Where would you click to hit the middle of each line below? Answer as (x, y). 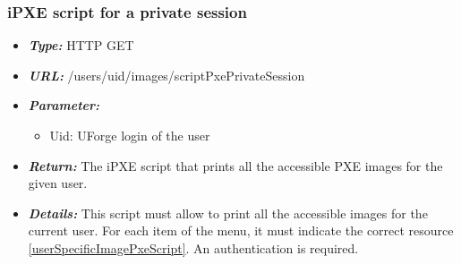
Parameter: (64, 105)
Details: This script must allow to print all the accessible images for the (228, 213)
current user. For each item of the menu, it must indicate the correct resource (241, 230)
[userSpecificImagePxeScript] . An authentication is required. (193, 247)
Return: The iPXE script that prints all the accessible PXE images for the (235, 165)
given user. (58, 183)
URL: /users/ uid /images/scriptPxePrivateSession (166, 75)
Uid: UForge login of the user (130, 135)
